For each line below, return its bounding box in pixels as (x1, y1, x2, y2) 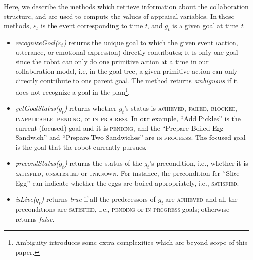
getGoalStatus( (15, 103, 59, 113)
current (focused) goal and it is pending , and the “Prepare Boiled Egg (15, 122, 224, 133)
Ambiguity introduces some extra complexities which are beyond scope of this (15, 237, 248, 247)
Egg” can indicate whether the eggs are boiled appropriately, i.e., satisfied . (15, 177, 239, 188)
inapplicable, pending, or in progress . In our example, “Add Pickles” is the (15, 113, 241, 123)
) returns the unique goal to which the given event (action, (63, 37, 238, 47)
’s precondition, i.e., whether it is (149, 158, 248, 168)
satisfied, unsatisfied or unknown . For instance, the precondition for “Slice (15, 168, 240, 178)
